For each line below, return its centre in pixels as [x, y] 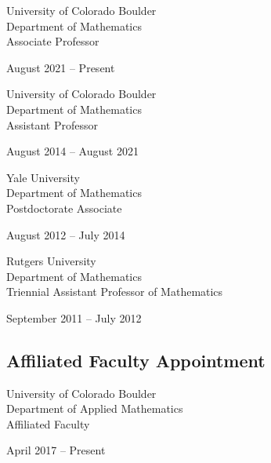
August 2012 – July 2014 [66, 234]
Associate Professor [53, 41]
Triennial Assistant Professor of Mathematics [115, 292]
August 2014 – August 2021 [72, 151]
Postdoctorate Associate [64, 208]
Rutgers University [51, 261]
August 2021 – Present [61, 67]
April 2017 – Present [56, 450]
